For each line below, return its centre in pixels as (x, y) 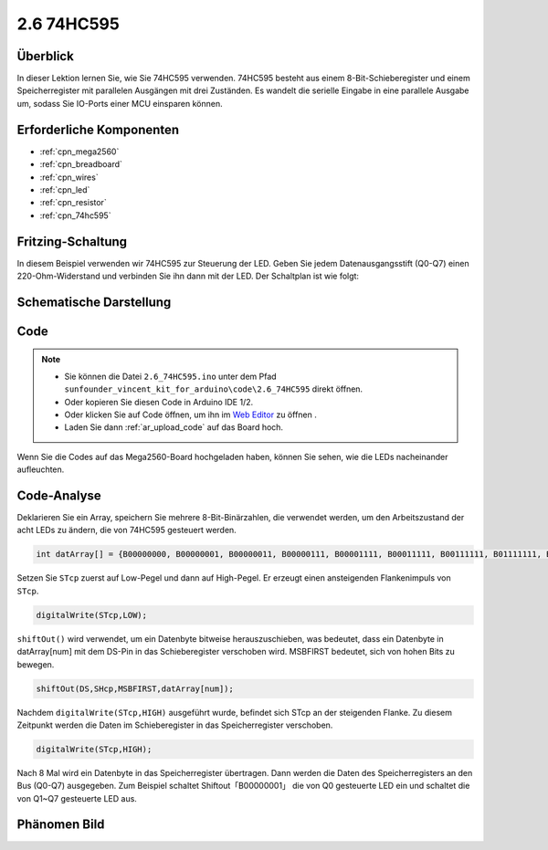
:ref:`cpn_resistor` (73, 203)
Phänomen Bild (61, 825)
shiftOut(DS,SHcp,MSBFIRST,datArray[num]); (135, 688)
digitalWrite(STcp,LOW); (92, 615)
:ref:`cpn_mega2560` (79, 152)
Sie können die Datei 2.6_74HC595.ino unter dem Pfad (171, 376)
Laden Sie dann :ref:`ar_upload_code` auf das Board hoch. (174, 427)
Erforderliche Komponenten (98, 129)
